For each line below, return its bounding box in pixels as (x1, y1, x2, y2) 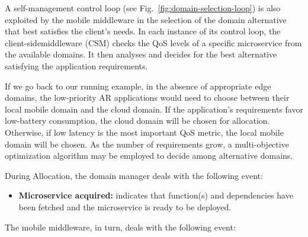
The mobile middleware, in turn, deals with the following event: (5, 220, 236, 233)
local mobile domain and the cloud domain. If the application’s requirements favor (5, 103, 303, 115)
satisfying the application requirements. (5, 59, 148, 72)
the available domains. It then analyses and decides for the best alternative (5, 48, 277, 60)
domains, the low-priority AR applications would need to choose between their (5, 91, 290, 104)
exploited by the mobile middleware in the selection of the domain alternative (5, 13, 287, 25)
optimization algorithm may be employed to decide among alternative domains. (5, 149, 293, 162)
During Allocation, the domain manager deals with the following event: (5, 169, 263, 181)
